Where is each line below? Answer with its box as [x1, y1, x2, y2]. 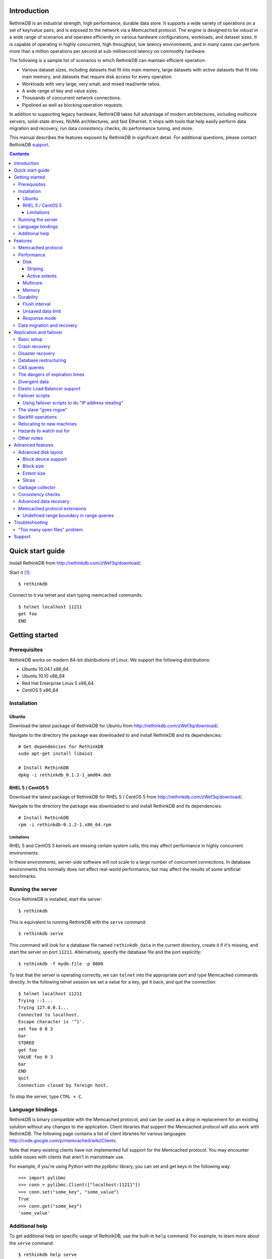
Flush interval [23, 301, 51, 307]
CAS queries [18, 364, 44, 370]
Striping [27, 266, 44, 272]
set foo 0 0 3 [18, 1026, 53, 1032]
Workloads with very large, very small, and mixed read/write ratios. [22, 81, 161, 87]
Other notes [18, 435, 43, 441]
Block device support [23, 456, 67, 462]
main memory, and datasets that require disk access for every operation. [22, 74, 173, 80]
